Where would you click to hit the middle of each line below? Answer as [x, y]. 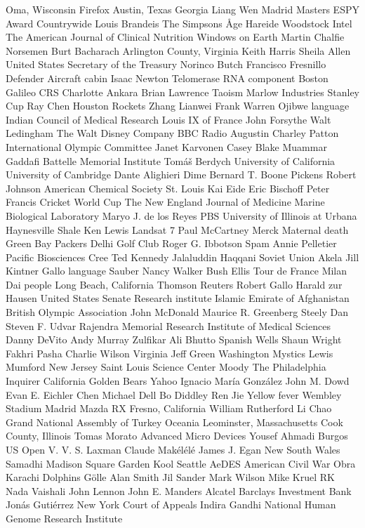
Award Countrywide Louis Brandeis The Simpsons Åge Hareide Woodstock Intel [179, 23]
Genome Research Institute [64, 518]
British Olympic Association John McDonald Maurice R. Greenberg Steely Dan [177, 312]
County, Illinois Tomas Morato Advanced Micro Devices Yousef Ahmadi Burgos [177, 436]
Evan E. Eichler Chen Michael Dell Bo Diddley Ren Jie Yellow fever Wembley [174, 394]
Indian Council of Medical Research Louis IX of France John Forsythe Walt [168, 119]
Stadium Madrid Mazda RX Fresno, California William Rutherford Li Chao [169, 408]
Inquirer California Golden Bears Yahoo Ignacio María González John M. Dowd [178, 381]
